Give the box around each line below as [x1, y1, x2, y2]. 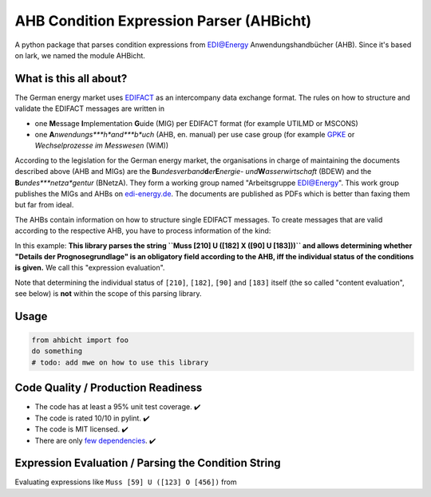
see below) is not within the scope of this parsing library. [14, 289, 202, 298]
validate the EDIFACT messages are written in [14, 104, 165, 113]
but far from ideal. [14, 200, 74, 210]
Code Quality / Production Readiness [14, 381, 203, 395]
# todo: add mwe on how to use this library [31, 357, 209, 367]
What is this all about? [14, 72, 128, 85]
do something [31, 347, 83, 356]
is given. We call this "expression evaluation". [14, 263, 165, 273]
